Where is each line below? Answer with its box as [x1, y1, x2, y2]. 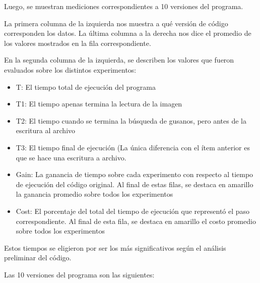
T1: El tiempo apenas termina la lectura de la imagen [16, 98, 182, 109]
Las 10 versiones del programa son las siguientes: [4, 269, 155, 279]
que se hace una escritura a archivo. [16, 152, 126, 162]
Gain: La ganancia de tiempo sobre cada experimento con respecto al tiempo [16, 169, 253, 180]
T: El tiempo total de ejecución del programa [16, 81, 156, 92]
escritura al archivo [16, 125, 76, 136]
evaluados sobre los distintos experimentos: [4, 64, 137, 75]
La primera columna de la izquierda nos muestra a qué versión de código [4, 18, 228, 28]
